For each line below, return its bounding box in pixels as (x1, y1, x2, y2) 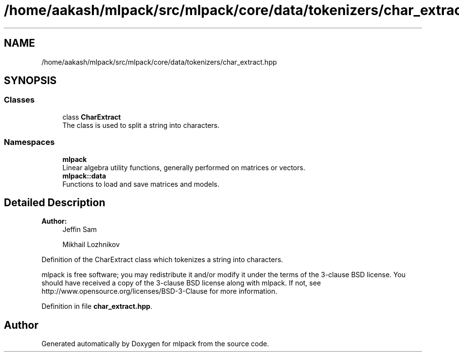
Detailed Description (4, 196, 106, 209)
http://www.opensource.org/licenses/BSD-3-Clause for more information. (41, 287, 277, 296)
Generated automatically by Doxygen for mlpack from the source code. (41, 339, 269, 348)
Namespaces (4, 137, 55, 147)
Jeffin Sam (62, 225, 97, 234)
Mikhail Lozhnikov (62, 240, 120, 249)
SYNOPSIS (4, 74, 57, 87)
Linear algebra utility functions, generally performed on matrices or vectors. (62, 163, 305, 172)
